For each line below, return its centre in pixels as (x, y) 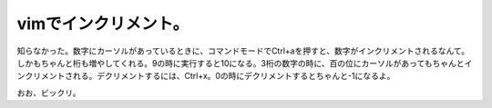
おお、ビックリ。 (49, 93)
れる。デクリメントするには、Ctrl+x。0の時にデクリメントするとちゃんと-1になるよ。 (234, 76)
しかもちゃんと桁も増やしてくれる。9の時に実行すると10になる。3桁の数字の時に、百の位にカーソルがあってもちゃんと (241, 63)
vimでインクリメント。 (103, 24)
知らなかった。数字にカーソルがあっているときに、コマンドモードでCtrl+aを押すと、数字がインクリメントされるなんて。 (243, 51)
